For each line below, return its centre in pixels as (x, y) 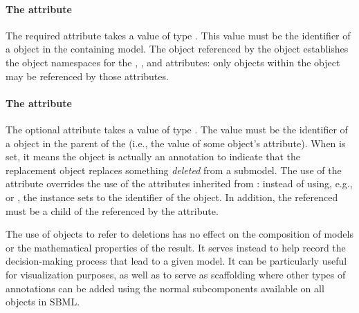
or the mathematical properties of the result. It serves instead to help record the (176, 247)
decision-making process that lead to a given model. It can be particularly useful (176, 261)
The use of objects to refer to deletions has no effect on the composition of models (179, 234)
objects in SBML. (43, 302)
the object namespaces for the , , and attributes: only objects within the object (173, 62)
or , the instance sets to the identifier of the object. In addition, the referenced (172, 197)
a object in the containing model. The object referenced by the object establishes (177, 49)
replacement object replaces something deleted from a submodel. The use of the (174, 170)
